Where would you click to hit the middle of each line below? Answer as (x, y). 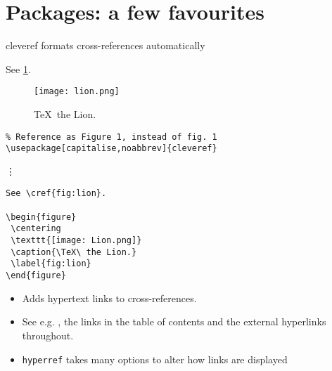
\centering (36, 229)
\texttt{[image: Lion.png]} (76, 241)
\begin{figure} (41, 217)
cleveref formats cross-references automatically (106, 45)
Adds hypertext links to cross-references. (109, 298)
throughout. (48, 335)
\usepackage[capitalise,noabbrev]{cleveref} (111, 149)
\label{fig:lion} (51, 264)
